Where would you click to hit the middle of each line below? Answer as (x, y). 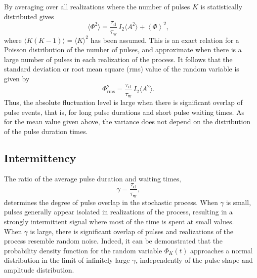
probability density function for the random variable (83, 250)
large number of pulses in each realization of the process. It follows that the (118, 59)
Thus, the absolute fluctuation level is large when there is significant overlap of (123, 102)
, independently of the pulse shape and (194, 260)
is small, (238, 202)
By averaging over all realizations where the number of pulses (97, 6)
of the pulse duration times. (46, 131)
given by (17, 79)
